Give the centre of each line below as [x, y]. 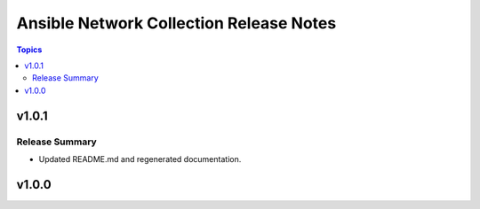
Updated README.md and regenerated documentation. [140, 159]
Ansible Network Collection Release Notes [176, 23]
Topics [29, 50]
